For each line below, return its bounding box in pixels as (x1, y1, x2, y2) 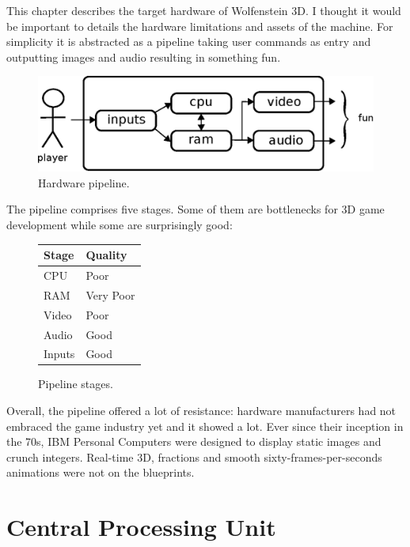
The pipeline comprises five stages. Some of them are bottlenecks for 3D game (6, 201, 385, 217)
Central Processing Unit (6, 511, 276, 543)
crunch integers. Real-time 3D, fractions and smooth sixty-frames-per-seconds (6, 448, 382, 465)
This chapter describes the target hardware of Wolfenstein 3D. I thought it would (6, 2, 401, 18)
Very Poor (85, 286, 135, 303)
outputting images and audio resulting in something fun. (6, 48, 281, 65)
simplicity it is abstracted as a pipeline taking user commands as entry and (6, 33, 371, 50)
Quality (85, 247, 127, 263)
